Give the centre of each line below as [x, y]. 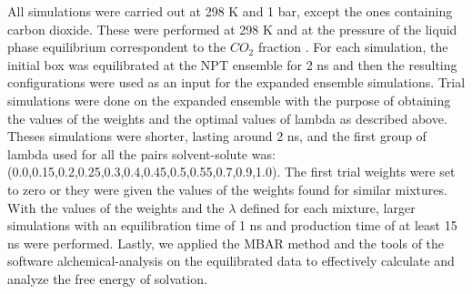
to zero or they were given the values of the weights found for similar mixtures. [227, 189]
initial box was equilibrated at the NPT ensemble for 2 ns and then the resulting [232, 64]
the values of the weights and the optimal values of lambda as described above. [227, 118]
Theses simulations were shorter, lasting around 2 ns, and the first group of [217, 136]
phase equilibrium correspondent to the [117, 47]
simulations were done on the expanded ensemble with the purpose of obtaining [229, 100]
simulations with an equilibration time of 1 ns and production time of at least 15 [232, 225]
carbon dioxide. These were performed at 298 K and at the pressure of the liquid [232, 29]
